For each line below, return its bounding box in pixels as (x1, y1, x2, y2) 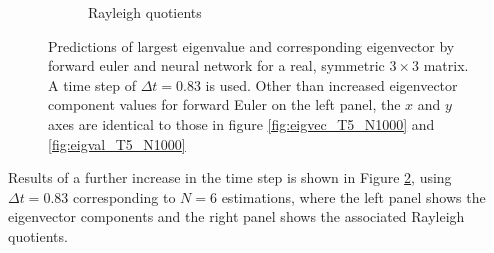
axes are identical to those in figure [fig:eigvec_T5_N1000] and (48, 113, 435, 134)
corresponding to (72, 186, 176, 207)
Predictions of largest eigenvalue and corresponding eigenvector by (48, 35, 455, 56)
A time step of (48, 74, 136, 95)
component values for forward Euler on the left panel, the (48, 94, 401, 115)
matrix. (423, 55, 469, 76)
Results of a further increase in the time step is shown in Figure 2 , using (8, 167, 452, 188)
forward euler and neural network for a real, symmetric (48, 55, 385, 76)
